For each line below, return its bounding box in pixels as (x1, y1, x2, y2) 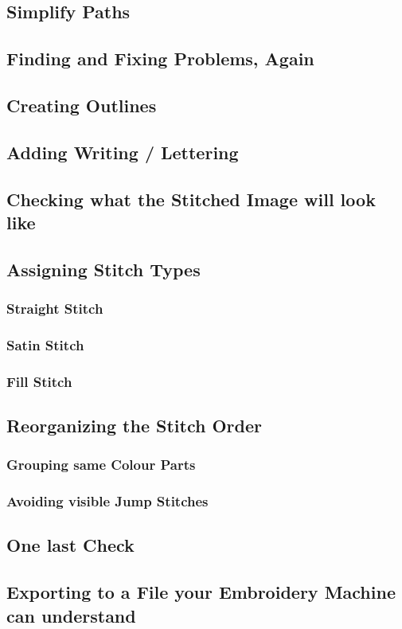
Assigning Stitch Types (6, 256, 201, 281)
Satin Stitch (6, 334, 84, 354)
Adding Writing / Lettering (6, 139, 239, 164)
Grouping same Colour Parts (6, 455, 196, 475)
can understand (6, 603, 136, 627)
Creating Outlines (6, 92, 157, 117)
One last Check (6, 533, 135, 557)
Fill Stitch (6, 371, 72, 391)
